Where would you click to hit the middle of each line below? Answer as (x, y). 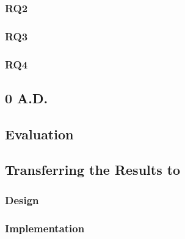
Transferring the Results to (93, 170)
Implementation (45, 228)
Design (22, 200)
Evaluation (39, 134)
